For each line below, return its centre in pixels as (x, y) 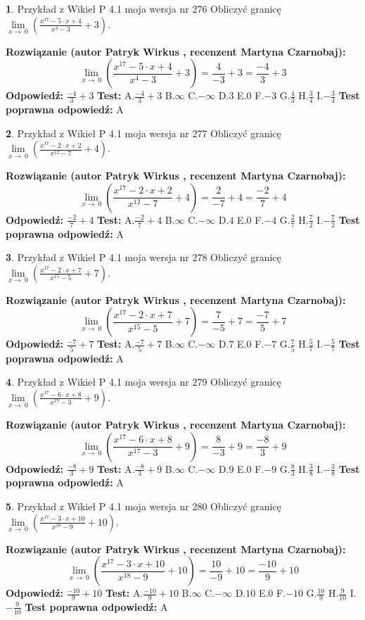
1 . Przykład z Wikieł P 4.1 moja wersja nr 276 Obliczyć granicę (143, 8)
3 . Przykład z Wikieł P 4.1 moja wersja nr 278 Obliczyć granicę (143, 257)
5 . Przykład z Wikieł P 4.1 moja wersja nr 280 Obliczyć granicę (143, 506)
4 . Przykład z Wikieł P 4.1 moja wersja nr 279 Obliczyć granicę (143, 382)
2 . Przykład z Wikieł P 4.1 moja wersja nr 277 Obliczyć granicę (143, 133)
